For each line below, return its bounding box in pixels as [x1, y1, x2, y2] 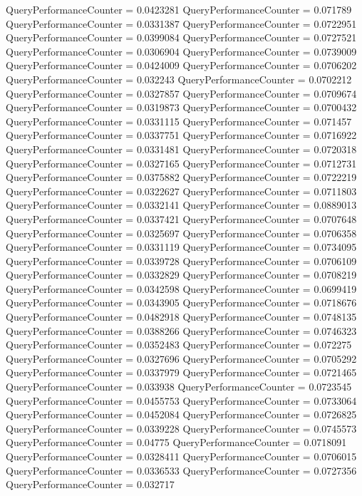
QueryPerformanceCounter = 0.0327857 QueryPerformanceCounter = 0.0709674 [6, 86, 357, 100]
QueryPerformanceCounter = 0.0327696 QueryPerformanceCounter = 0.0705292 [6, 351, 357, 366]
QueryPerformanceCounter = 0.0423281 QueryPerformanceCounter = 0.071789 [6, 2, 352, 16]
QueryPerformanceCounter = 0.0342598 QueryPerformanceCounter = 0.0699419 [6, 281, 357, 296]
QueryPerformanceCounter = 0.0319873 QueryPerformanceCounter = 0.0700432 [6, 100, 357, 115]
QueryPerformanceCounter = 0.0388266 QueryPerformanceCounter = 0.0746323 [6, 323, 357, 338]
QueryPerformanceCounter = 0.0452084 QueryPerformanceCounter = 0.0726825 [6, 407, 357, 422]
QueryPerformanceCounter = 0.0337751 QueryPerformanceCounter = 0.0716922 [6, 128, 357, 143]
